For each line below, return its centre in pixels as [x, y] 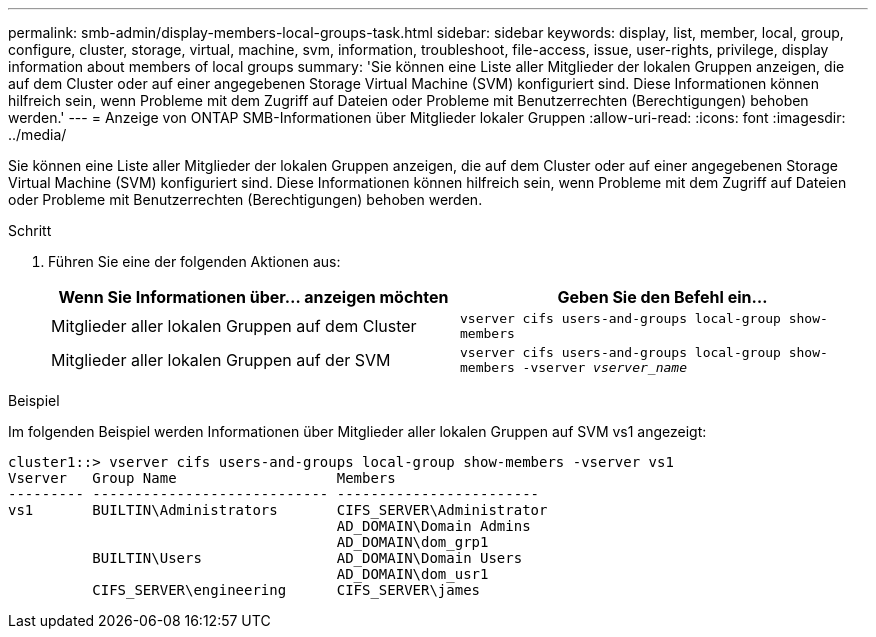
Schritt [30, 230]
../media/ [37, 134]
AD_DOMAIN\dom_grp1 [412, 542]
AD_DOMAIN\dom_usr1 [412, 574]
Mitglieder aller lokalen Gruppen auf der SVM [221, 360]
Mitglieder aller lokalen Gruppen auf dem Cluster [234, 326]
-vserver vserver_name [604, 367]
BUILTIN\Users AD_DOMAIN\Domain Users [307, 558]
